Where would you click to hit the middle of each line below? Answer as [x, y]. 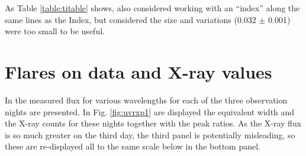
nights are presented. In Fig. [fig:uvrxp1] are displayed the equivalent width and [150, 111]
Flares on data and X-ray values [138, 71]
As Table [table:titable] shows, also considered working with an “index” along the [152, 8]
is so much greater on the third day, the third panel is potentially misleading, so [150, 134]
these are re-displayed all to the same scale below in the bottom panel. [133, 146]
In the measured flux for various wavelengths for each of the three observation [146, 100]
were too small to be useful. [55, 31]
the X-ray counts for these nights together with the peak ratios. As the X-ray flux [153, 123]
